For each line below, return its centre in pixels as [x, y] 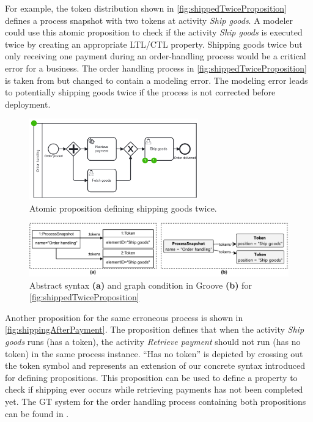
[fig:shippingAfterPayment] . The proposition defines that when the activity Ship [155, 329]
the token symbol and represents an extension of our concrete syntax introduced [155, 365]
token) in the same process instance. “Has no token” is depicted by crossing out [154, 353]
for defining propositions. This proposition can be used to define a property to [151, 377]
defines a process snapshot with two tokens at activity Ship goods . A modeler [149, 20]
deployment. [28, 104]
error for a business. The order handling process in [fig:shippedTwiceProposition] [156, 68]
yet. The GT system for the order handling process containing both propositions [156, 401]
